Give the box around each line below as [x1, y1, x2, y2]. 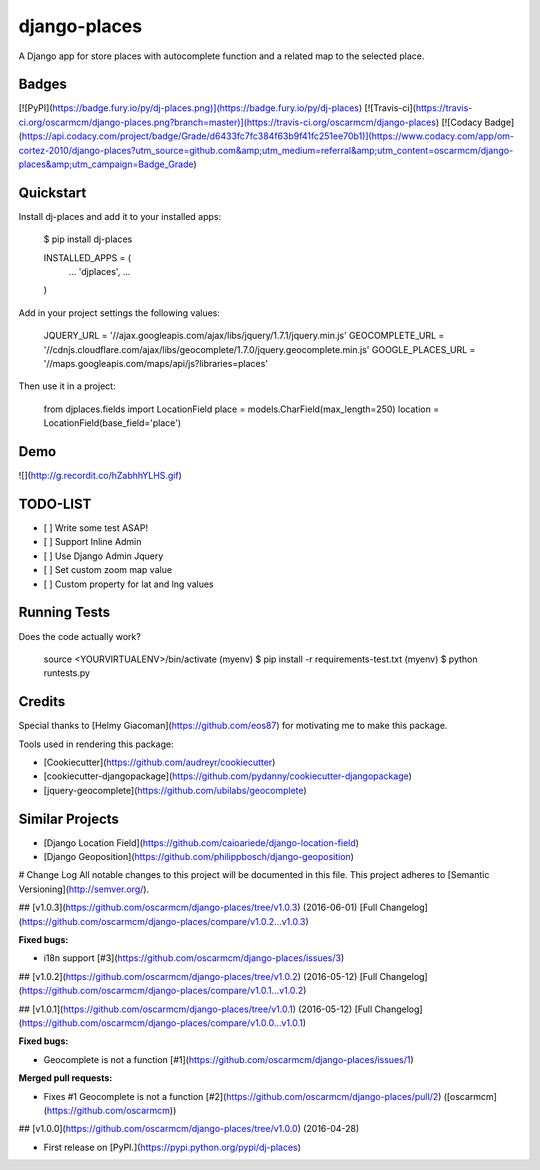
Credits [18, 693, 66, 710]
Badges [18, 76, 67, 93]
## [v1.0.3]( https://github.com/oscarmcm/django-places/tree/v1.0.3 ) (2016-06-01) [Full [18, 901, 378, 914]
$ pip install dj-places [43, 233, 133, 245]
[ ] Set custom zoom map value [43, 564, 173, 576]
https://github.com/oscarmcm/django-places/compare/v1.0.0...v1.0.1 [21, 1016, 304, 1029]
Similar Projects [18, 810, 120, 827]
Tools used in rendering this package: [18, 738, 174, 750]
